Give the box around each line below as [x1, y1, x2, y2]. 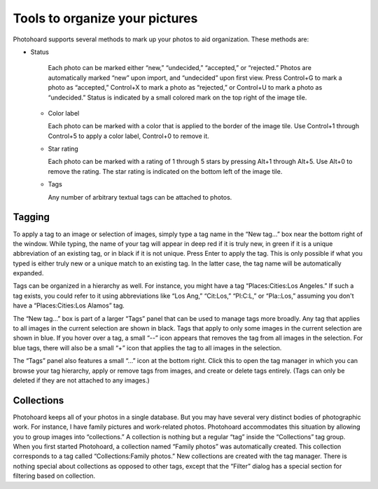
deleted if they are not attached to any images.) [13, 376, 150, 385]
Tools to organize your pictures [13, 11, 198, 26]
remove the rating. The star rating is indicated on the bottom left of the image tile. [48, 167, 283, 175]
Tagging [13, 211, 50, 223]
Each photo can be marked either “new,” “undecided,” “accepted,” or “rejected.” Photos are [48, 64, 311, 72]
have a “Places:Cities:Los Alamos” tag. [13, 301, 125, 310]
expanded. [13, 269, 44, 277]
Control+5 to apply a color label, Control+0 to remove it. [48, 132, 209, 140]
